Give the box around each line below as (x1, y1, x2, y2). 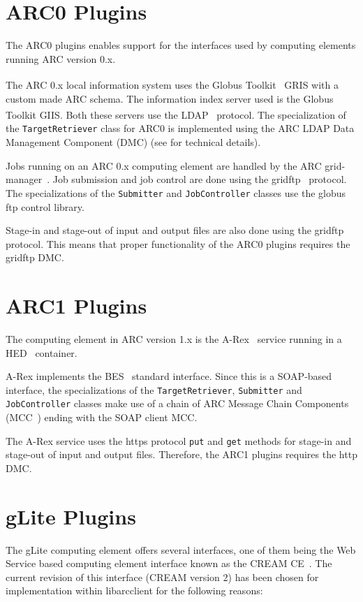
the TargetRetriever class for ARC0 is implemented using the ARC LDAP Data (6, 121, 355, 135)
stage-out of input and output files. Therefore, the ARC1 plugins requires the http (6, 447, 357, 462)
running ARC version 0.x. (6, 51, 116, 66)
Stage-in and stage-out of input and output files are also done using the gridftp (6, 223, 344, 237)
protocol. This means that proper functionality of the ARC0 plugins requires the (6, 236, 350, 251)
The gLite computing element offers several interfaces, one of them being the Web (6, 542, 356, 557)
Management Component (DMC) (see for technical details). (6, 135, 261, 149)
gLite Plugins (6, 501, 136, 530)
